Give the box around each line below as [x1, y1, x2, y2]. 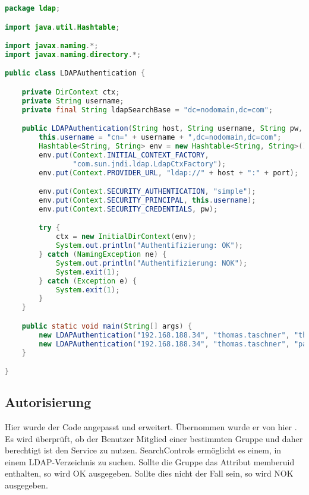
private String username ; [21, 96, 124, 105]
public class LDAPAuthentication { [5, 69, 146, 78]
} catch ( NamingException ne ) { [39, 250, 167, 259]
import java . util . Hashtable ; [5, 23, 120, 31]
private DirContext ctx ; [21, 88, 120, 96]
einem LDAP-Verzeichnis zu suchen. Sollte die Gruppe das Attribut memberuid [5, 455, 295, 468]
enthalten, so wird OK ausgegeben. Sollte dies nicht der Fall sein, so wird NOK [5, 467, 294, 480]
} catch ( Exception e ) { [39, 276, 137, 285]
